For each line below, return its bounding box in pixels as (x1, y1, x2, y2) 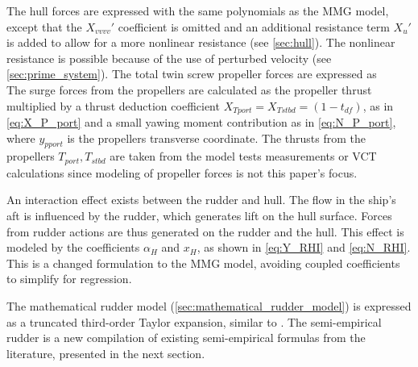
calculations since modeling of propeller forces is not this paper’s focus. (6, 164, 358, 181)
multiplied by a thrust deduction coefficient (6, 97, 220, 114)
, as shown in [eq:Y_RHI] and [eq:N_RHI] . (197, 239, 411, 256)
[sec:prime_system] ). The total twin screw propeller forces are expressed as (6, 65, 377, 82)
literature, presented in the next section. (6, 344, 205, 361)
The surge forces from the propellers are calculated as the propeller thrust (6, 81, 372, 98)
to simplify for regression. (6, 270, 132, 287)
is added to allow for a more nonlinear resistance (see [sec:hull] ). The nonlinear (6, 34, 395, 51)
